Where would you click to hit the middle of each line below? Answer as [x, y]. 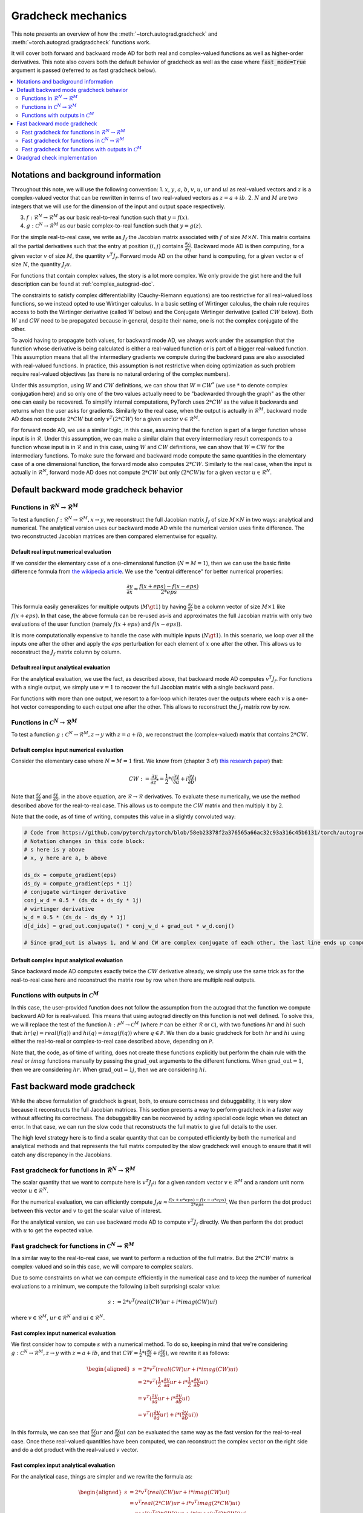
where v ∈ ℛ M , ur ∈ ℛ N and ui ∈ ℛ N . [58, 1318]
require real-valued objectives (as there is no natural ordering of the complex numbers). [121, 374]
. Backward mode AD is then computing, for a [247, 246]
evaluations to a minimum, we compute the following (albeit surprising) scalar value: [116, 1286]
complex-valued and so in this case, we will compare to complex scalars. [102, 1266]
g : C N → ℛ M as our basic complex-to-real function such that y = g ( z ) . [114, 225]
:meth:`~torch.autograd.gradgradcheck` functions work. [81, 42]
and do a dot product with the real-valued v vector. [75, 1450]
